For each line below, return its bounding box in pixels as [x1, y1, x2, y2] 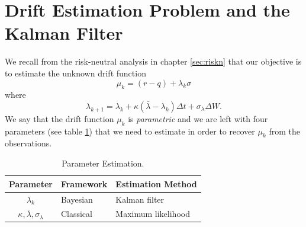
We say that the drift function [5, 112, 114, 124]
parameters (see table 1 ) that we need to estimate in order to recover [5, 124, 255, 137]
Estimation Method [115, 177, 197, 190]
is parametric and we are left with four [128, 112, 268, 124]
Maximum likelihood [115, 207, 190, 220]
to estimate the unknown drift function [5, 66, 146, 79]
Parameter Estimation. [62, 157, 144, 170]
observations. [5, 137, 52, 149]
